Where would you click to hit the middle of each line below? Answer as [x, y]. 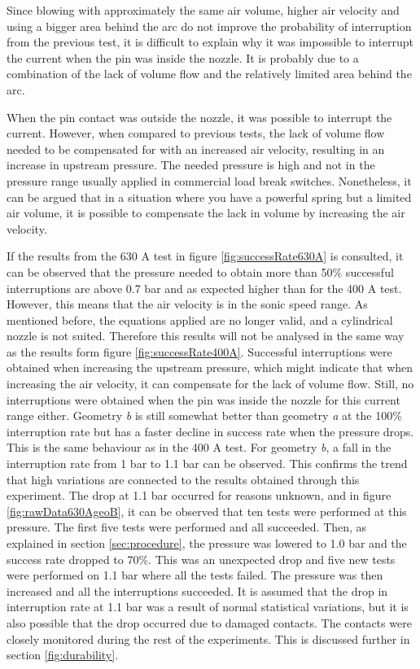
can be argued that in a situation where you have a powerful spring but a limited [209, 197]
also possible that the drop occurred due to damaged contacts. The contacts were [209, 622]
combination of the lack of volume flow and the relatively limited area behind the [209, 74]
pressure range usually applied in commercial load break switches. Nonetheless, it [209, 180]
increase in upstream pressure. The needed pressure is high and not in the [191, 165]
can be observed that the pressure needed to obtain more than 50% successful [200, 271]
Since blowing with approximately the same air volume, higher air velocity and [203, 10]
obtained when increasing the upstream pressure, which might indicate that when [210, 367]
